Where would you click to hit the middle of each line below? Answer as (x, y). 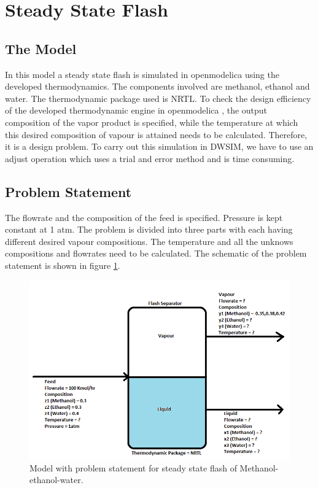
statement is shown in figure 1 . (63, 265)
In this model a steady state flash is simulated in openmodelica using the (142, 74)
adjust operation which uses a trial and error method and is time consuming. (150, 158)
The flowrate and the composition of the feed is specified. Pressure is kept (144, 217)
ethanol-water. (56, 480)
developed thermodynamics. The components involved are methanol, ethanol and (157, 86)
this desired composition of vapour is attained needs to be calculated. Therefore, (156, 134)
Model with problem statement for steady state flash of (133, 467)
